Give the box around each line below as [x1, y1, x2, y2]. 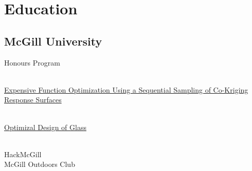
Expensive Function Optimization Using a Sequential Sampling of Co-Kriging [4, 84, 248, 95]
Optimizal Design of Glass [4, 121, 86, 132]
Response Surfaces [4, 94, 62, 105]
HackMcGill [4, 148, 42, 159]
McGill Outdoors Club [4, 159, 75, 169]
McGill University [4, 33, 102, 49]
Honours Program [4, 57, 60, 68]
